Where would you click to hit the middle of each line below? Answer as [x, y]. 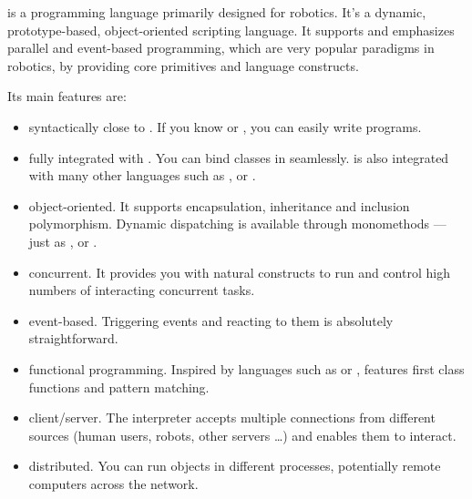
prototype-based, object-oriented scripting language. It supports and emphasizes [231, 30]
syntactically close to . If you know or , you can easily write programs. [225, 126]
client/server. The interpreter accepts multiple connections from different [232, 418]
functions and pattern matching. [119, 387]
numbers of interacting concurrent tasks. [142, 290]
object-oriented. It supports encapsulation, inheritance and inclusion [219, 205]
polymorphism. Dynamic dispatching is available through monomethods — [237, 224]
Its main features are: [67, 96]
